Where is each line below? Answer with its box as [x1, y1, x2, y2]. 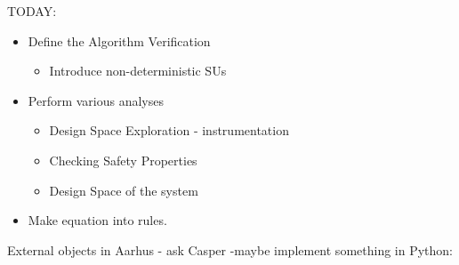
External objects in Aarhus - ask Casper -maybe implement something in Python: [7, 240, 454, 259]
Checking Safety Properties [49, 150, 197, 169]
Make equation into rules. [28, 211, 167, 229]
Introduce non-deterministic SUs [49, 61, 227, 80]
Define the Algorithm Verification [28, 31, 211, 50]
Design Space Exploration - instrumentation [49, 121, 289, 140]
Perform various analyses [28, 91, 165, 109]
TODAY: [7, 2, 57, 20]
